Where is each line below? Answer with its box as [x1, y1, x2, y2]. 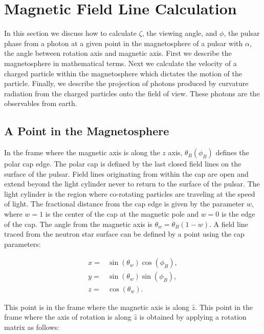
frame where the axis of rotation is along [4, 311, 131, 322]
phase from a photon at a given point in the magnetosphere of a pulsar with [4, 37, 243, 48]
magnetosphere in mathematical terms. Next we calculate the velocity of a [4, 57, 237, 68]
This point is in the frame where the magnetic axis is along [4, 301, 190, 312]
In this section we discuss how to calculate [4, 28, 137, 38]
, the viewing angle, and [142, 28, 217, 38]
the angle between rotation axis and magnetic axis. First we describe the [4, 48, 232, 58]
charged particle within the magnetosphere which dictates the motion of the [4, 68, 242, 78]
